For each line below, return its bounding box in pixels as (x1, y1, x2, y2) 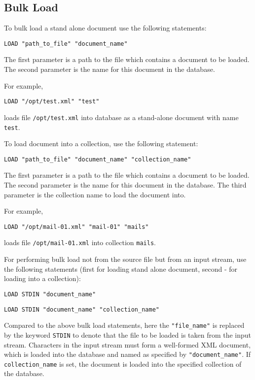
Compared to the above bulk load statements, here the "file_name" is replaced (4, 320, 245, 330)
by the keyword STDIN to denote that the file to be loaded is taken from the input (4, 329, 252, 340)
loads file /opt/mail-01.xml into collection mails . (4, 237, 156, 248)
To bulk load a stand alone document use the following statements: (4, 23, 207, 33)
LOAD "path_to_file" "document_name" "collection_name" (4, 156, 191, 163)
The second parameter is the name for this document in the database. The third (4, 180, 247, 190)
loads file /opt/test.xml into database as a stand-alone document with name (4, 112, 239, 122)
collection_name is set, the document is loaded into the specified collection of (4, 358, 242, 369)
